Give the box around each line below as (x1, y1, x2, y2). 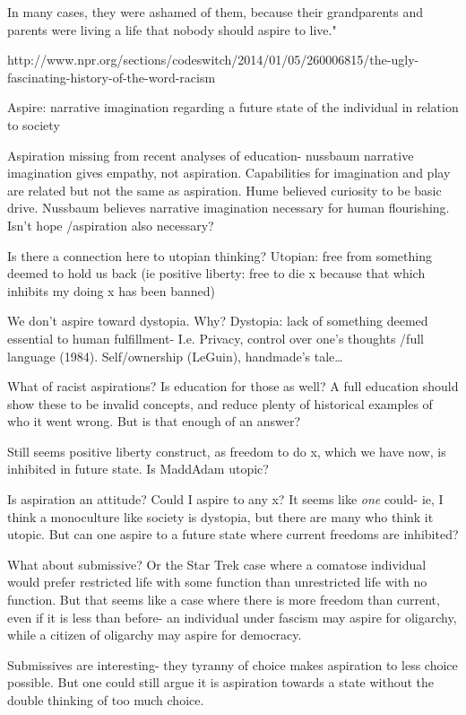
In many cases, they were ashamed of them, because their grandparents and (7, 3, 424, 21)
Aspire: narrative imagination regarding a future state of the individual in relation (7, 98, 459, 117)
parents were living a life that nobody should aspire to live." (7, 20, 337, 39)
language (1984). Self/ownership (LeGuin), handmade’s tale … (7, 346, 343, 365)
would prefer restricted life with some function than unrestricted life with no (7, 572, 427, 591)
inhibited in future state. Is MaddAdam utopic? (7, 459, 269, 478)
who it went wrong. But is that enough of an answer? (7, 412, 301, 431)
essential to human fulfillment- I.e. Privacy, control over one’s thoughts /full (7, 328, 424, 347)
